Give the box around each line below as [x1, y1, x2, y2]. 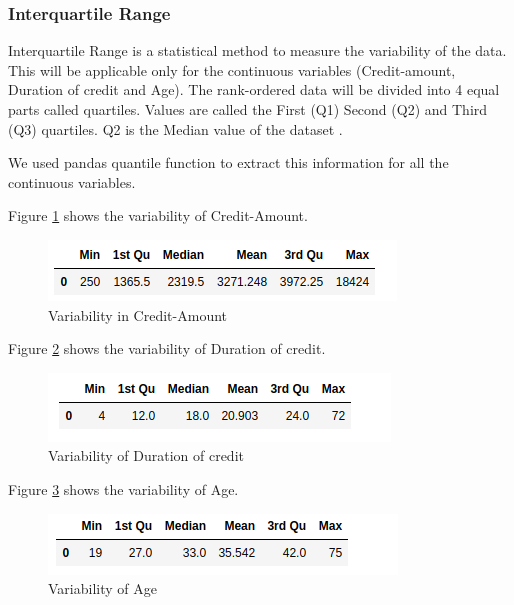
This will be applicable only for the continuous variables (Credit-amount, [8, 59, 456, 80]
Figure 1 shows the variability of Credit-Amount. [8, 205, 308, 226]
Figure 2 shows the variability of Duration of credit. [8, 338, 326, 359]
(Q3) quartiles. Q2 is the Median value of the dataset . [8, 118, 343, 139]
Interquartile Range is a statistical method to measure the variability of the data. [8, 40, 507, 61]
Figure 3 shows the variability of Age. [8, 478, 239, 499]
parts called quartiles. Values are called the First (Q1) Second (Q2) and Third [8, 99, 488, 119]
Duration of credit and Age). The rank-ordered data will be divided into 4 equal [8, 79, 500, 100]
